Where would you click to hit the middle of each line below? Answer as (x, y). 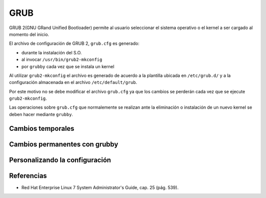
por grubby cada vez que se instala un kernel (68, 66)
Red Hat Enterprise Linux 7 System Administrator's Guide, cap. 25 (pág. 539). (100, 187)
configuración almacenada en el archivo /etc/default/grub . (73, 82)
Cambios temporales (42, 128)
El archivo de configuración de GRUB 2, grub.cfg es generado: (74, 43)
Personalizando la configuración (60, 160)
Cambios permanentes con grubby (64, 144)
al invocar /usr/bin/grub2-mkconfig (62, 60)
